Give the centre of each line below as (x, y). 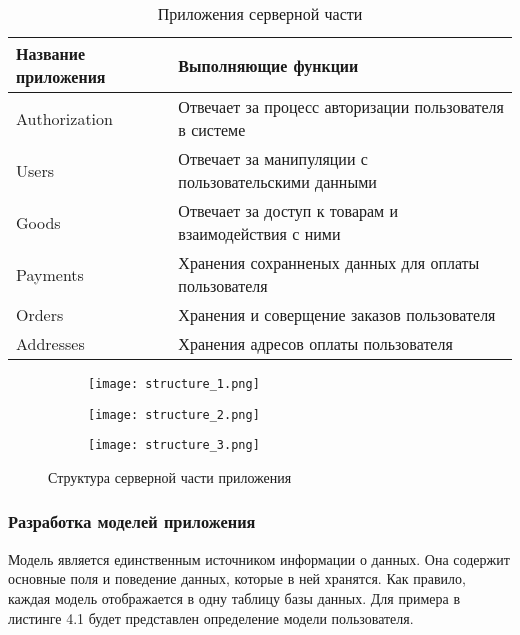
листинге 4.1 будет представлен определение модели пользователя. (211, 617)
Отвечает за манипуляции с (273, 158)
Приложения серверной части (260, 13)
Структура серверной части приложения (170, 476)
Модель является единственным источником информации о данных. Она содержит (259, 558)
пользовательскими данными (277, 181)
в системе (212, 129)
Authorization (64, 118)
